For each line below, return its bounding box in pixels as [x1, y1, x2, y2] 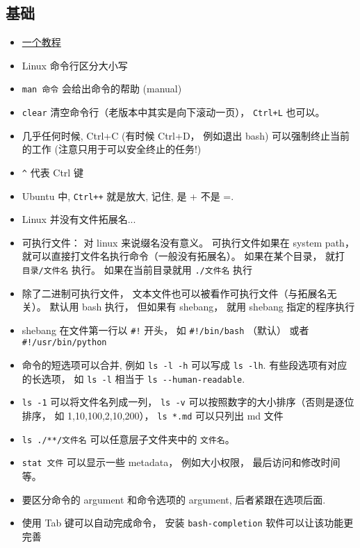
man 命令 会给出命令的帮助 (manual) [22, 81, 182, 96]
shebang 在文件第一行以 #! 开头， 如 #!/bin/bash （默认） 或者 [22, 322, 309, 337]
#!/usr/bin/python [22, 338, 107, 348]
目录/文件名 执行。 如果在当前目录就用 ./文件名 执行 [22, 262, 253, 276]
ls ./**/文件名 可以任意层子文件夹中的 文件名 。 [22, 431, 235, 446]
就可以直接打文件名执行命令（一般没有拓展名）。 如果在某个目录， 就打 [22, 249, 345, 263]
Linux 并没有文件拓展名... [22, 212, 136, 226]
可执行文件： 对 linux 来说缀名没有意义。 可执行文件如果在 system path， [22, 235, 354, 249]
